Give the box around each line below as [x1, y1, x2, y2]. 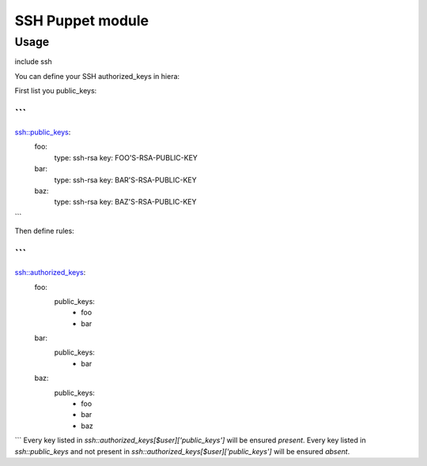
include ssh [14, 57, 53, 66]
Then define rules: [14, 226, 74, 236]
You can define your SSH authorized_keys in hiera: [14, 71, 180, 81]
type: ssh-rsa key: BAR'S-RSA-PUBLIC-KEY [54, 175, 197, 185]
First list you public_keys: [14, 86, 97, 96]
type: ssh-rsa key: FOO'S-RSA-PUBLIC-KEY [54, 152, 198, 162]
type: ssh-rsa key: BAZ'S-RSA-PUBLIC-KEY [54, 197, 197, 207]
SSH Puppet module [14, 12, 149, 29]
